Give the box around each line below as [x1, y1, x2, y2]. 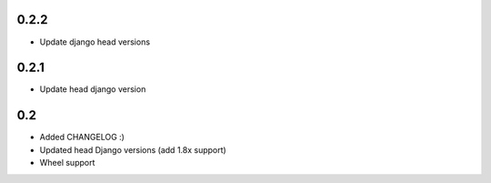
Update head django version [39, 84, 146, 95]
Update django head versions [39, 36, 150, 47]
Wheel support [39, 158, 95, 168]
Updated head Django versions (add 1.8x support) [39, 144, 226, 155]
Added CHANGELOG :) [39, 132, 125, 143]
